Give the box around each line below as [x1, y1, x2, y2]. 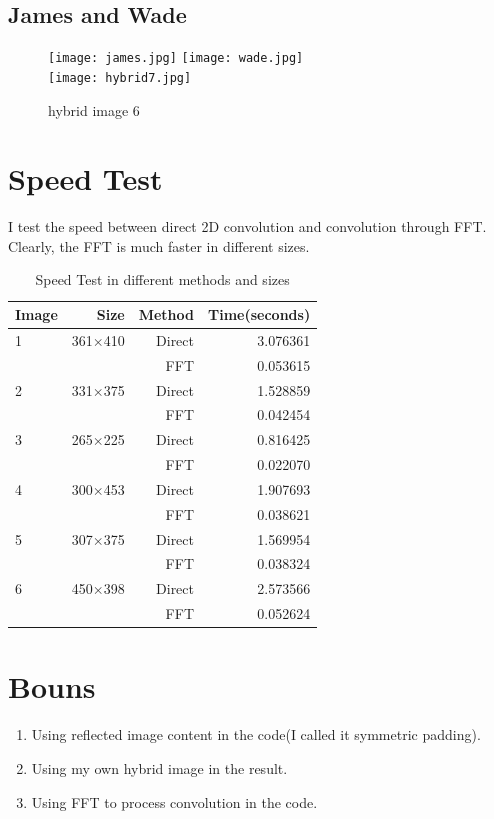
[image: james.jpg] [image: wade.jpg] [48, 51, 304, 66]
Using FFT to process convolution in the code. [31, 791, 318, 812]
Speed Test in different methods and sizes [35, 269, 290, 290]
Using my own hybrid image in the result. [31, 757, 288, 778]
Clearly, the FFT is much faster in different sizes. [8, 235, 310, 256]
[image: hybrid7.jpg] [48, 70, 192, 85]
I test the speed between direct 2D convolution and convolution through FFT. [8, 216, 487, 237]
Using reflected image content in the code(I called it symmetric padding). [31, 724, 481, 745]
